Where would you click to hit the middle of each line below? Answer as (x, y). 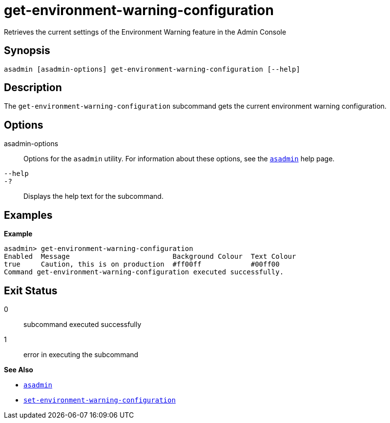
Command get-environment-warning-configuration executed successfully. (144, 272)
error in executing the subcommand (81, 354)
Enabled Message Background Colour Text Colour (150, 257)
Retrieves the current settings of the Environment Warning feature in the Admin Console (145, 32)
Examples (28, 215)
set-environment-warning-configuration (100, 400)
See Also (19, 369)
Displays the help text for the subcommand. (93, 196)
